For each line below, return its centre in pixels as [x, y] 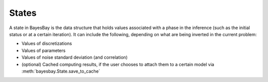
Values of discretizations [47, 43]
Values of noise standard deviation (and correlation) [75, 57]
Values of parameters [43, 50]
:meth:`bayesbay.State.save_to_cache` [61, 71]
